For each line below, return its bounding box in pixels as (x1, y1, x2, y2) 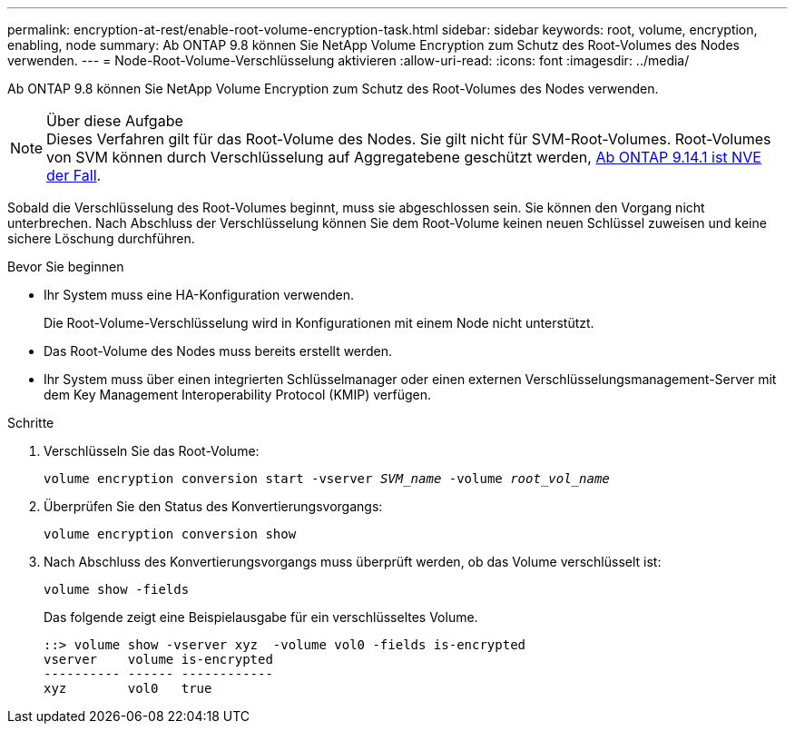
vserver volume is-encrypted (44, 652, 273, 667)
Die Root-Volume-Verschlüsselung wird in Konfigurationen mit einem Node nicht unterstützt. (44, 315, 594, 331)
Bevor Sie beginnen (7, 259, 124, 274)
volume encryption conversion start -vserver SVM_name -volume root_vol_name (44, 471, 610, 486)
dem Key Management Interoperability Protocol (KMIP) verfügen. (44, 387, 432, 402)
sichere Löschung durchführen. (7, 231, 195, 246)
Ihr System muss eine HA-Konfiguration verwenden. (44, 287, 354, 302)
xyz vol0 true (44, 681, 212, 696)
